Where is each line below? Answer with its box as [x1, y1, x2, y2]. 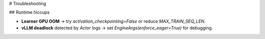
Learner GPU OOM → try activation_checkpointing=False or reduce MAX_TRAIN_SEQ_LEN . [21, 18, 206, 24]
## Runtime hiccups [9, 10, 50, 15]
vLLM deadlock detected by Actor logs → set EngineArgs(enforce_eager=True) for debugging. [21, 25, 213, 31]
